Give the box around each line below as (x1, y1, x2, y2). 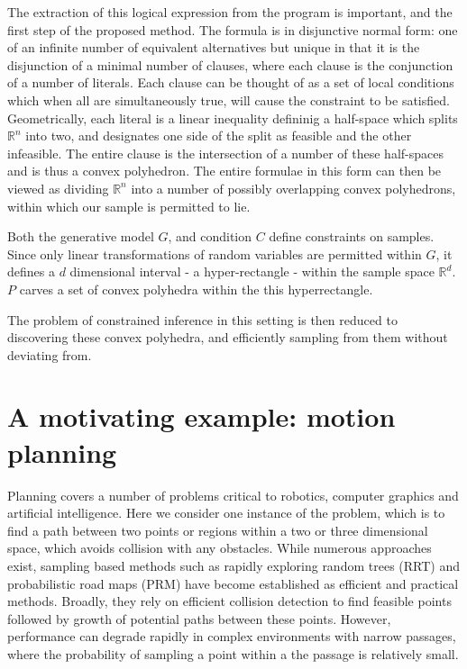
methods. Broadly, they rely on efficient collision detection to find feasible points (7, 592, 452, 610)
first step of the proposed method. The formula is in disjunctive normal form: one (7, 20, 458, 39)
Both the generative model (7, 227, 154, 246)
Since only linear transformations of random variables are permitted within (7, 244, 422, 263)
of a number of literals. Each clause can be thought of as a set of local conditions (7, 73, 454, 92)
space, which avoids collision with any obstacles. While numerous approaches (7, 538, 432, 557)
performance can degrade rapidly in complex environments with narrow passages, (7, 627, 456, 646)
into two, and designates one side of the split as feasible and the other (25, 126, 412, 145)
